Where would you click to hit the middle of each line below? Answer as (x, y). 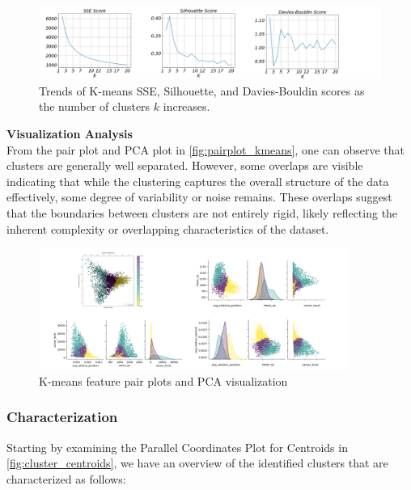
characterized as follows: (66, 478)
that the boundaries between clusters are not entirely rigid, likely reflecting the (202, 213)
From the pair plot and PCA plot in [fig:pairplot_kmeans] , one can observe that (205, 149)
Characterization (62, 417)
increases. (186, 106)
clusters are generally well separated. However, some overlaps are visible (185, 165)
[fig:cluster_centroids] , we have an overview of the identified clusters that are (197, 463)
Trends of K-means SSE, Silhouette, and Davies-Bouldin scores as (202, 90)
